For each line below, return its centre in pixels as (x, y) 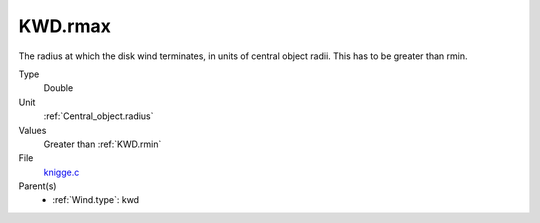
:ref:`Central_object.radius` (98, 116)
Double (58, 88)
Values (32, 130)
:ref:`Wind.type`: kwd (96, 200)
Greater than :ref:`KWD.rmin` (102, 144)
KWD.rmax (65, 26)
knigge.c (61, 172)
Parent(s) (37, 186)
